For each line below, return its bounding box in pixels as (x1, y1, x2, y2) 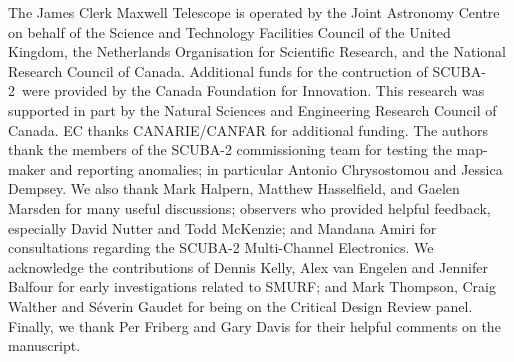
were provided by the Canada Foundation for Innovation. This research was (21, 80, 485, 101)
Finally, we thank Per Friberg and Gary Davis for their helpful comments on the (8, 315, 501, 336)
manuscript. (8, 335, 81, 356)
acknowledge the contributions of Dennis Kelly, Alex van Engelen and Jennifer (8, 256, 488, 277)
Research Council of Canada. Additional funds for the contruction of (8, 60, 428, 81)
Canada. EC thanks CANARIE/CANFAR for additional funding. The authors (8, 119, 489, 140)
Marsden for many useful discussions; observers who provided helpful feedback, (8, 197, 491, 218)
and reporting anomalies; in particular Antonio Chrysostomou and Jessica (50, 158, 503, 179)
